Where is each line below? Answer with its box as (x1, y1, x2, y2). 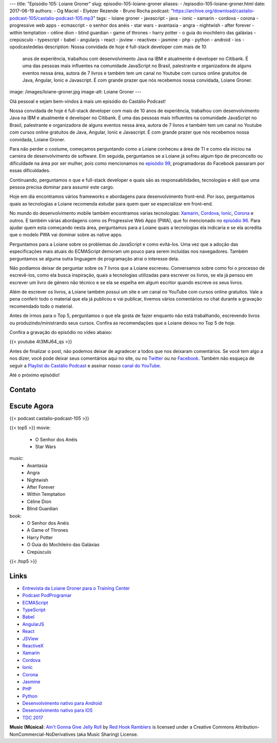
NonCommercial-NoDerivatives (9, 731, 76, 737)
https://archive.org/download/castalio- (172, 8, 255, 14)
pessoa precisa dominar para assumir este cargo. (9, 184, 114, 190)
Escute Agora (9, 401, 54, 411)
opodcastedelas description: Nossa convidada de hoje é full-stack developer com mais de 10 (9, 44, 207, 50)
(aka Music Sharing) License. (76, 731, 138, 737)
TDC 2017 (22, 714, 44, 720)
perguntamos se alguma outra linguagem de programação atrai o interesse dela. (9, 255, 180, 262)
